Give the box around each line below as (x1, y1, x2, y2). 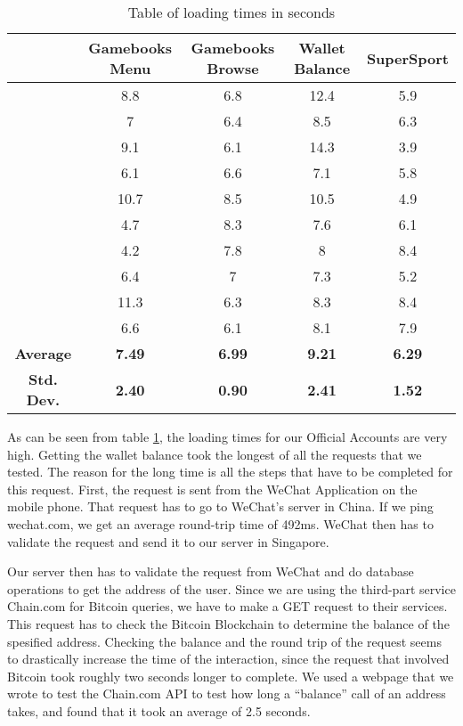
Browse (207, 58, 259, 78)
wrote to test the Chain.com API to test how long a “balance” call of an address (7, 684, 446, 703)
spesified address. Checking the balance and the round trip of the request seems (7, 632, 442, 650)
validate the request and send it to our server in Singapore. (7, 532, 329, 551)
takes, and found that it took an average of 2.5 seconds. (7, 701, 311, 720)
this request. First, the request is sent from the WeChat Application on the (7, 479, 418, 498)
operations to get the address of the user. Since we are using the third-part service (7, 579, 456, 598)
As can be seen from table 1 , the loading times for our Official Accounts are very (7, 428, 448, 445)
